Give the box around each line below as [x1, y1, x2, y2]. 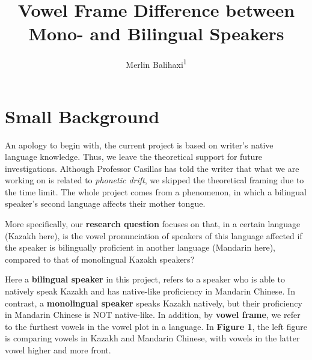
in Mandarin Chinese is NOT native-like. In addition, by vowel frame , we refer [5, 308, 301, 321]
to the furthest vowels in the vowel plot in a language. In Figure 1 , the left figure [5, 320, 307, 332]
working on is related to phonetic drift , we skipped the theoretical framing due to [5, 174, 304, 186]
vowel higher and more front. [5, 344, 111, 356]
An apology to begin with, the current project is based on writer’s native [5, 138, 274, 151]
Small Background [5, 103, 160, 128]
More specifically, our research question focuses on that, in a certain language [5, 218, 301, 230]
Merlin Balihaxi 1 [126, 56, 187, 70]
